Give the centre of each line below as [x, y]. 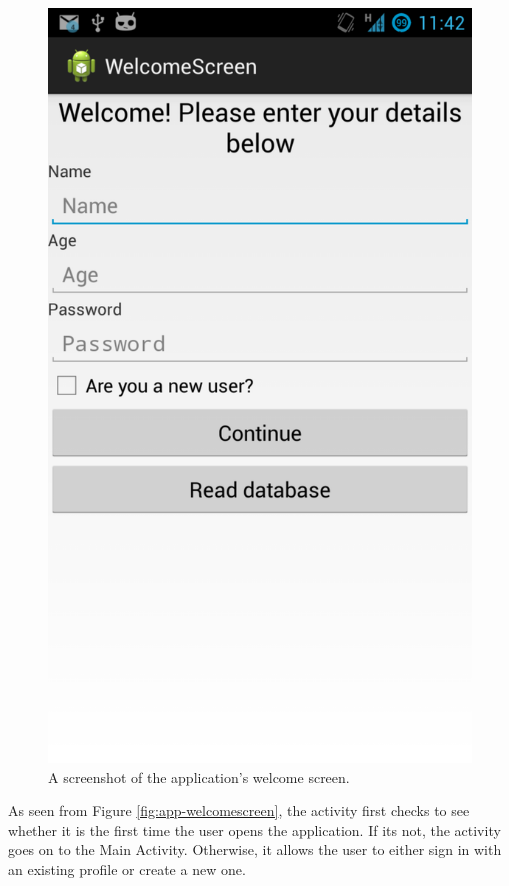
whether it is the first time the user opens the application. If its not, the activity [254, 829]
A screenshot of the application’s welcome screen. [199, 776]
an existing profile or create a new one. [127, 869]
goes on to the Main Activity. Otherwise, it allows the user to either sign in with [255, 849]
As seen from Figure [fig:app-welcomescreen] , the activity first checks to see [239, 810]
